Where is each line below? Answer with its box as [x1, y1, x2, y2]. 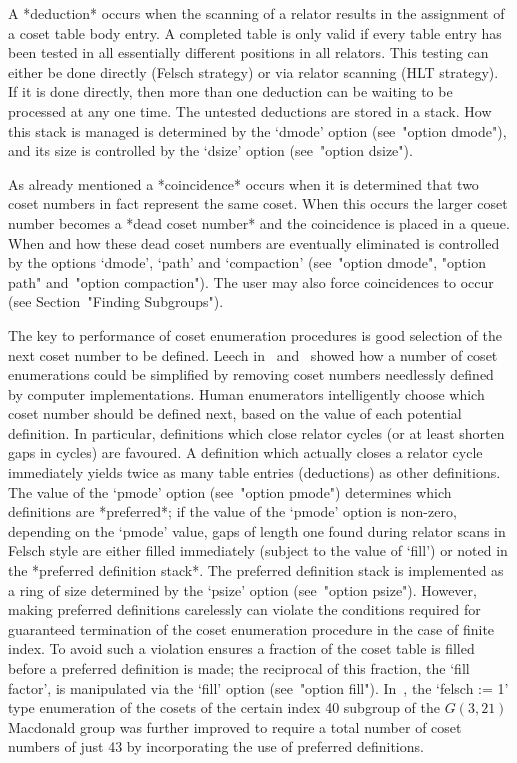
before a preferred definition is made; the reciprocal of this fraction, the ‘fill [8, 658, 470, 678]
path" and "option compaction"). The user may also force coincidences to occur [8, 271, 494, 292]
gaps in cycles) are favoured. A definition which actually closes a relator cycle [8, 442, 483, 463]
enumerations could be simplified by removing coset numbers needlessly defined [8, 364, 494, 385]
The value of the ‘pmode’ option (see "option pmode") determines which [8, 481, 452, 502]
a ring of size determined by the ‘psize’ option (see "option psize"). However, [8, 579, 477, 600]
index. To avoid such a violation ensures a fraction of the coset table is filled [8, 638, 475, 659]
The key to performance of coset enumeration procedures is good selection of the [8, 324, 502, 345]
